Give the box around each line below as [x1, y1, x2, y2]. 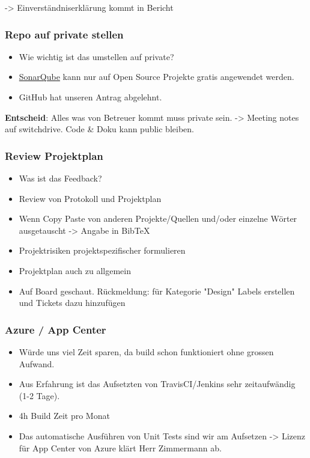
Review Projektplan [5, 148, 103, 163]
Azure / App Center [5, 322, 106, 337]
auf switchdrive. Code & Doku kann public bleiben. [5, 123, 194, 135]
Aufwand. [19, 357, 55, 370]
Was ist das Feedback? [19, 172, 102, 184]
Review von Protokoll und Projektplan [19, 192, 162, 204]
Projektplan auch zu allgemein [19, 264, 131, 276]
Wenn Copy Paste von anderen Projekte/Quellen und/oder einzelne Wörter [19, 212, 297, 225]
